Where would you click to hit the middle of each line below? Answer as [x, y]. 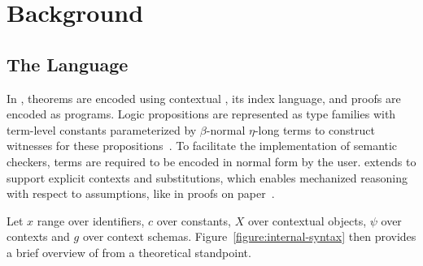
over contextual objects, [307, 220]
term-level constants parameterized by [102, 129]
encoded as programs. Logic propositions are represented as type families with [201, 114]
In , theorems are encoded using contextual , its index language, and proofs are [204, 98]
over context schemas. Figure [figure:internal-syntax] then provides [249, 236]
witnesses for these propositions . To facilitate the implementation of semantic [202, 146]
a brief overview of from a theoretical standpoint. [129, 252]
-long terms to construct [314, 129]
